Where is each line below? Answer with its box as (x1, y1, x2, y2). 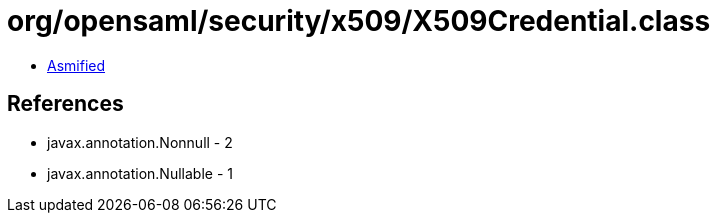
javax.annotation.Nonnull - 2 (47, 133, 233, 151)
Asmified (47, 56, 106, 74)
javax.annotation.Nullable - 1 (47, 164, 233, 182)
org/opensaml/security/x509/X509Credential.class (7, 4, 711, 38)
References (7, 91, 124, 117)
